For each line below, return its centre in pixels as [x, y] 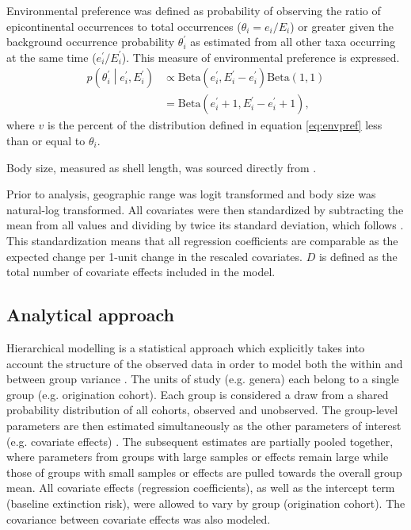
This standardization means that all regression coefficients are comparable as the [202, 240]
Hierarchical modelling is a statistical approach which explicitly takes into [186, 347]
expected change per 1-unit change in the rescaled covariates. [154, 256]
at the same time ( [51, 57]
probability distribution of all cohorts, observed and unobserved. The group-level [202, 410]
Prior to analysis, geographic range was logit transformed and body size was [191, 194]
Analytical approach [90, 315]
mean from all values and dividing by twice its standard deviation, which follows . [205, 225]
